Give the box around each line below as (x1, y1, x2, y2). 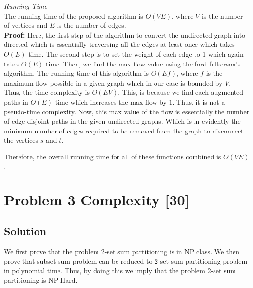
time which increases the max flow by (55, 96, 167, 107)
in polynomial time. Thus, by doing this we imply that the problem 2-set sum (4, 265, 236, 275)
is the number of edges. (57, 20, 126, 30)
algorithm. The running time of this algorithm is (4, 68, 149, 78)
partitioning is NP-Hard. (4, 275, 78, 285)
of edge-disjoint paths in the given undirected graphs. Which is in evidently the (4, 116, 241, 126)
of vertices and (4, 20, 48, 30)
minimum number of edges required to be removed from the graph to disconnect (4, 125, 244, 135)
